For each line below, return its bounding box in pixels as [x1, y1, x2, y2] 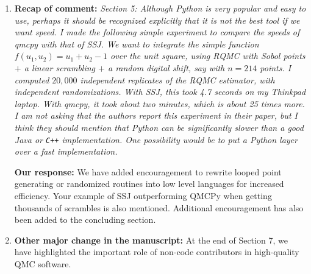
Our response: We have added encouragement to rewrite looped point [14, 165, 282, 178]
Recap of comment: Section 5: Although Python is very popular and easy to [14, 2, 306, 14]
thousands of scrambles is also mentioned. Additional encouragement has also [14, 201, 304, 214]
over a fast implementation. [14, 145, 118, 158]
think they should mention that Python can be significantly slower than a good [14, 121, 304, 133]
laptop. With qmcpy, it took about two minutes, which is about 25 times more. [14, 97, 305, 110]
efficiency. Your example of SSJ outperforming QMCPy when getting [14, 189, 272, 202]
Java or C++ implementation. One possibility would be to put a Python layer [14, 133, 298, 146]
